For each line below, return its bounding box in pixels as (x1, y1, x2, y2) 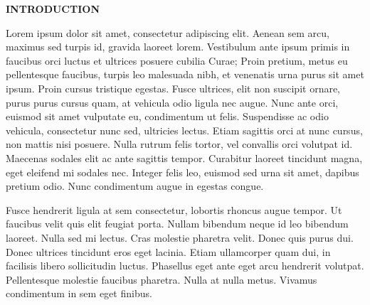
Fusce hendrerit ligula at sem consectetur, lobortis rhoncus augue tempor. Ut (6, 202, 342, 217)
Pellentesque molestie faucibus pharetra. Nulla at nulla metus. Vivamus (6, 272, 317, 287)
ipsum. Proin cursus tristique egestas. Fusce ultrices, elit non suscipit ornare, (6, 80, 341, 95)
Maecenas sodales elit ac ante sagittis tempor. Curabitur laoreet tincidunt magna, (6, 150, 363, 165)
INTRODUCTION (6, 1, 100, 16)
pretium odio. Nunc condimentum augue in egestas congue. (6, 178, 264, 193)
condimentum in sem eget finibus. (6, 286, 152, 301)
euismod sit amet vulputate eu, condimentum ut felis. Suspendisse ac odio (6, 109, 329, 124)
